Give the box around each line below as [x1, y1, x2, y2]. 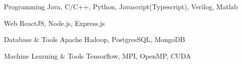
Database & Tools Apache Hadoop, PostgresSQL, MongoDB [4, 34, 185, 44]
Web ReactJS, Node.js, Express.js [4, 18, 105, 28]
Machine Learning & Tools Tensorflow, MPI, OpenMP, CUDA [4, 50, 191, 61]
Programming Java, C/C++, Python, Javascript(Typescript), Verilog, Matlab [4, 1, 238, 11]
